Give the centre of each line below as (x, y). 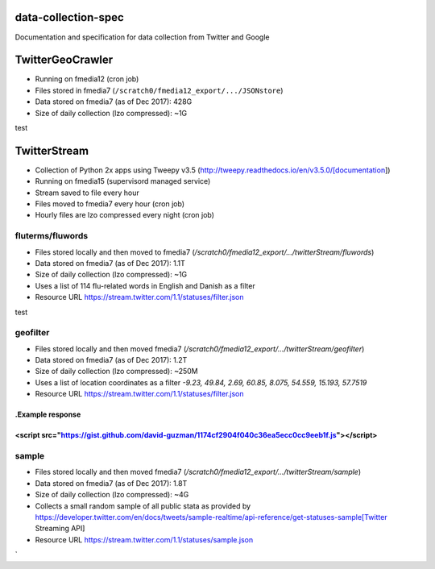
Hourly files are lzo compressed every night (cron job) (125, 215)
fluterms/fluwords (52, 236)
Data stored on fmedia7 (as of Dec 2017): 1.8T (111, 483)
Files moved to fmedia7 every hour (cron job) (110, 204)
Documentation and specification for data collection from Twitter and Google (142, 37)
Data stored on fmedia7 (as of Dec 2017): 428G (114, 102)
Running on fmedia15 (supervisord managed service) (123, 181)
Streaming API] (60, 529)
